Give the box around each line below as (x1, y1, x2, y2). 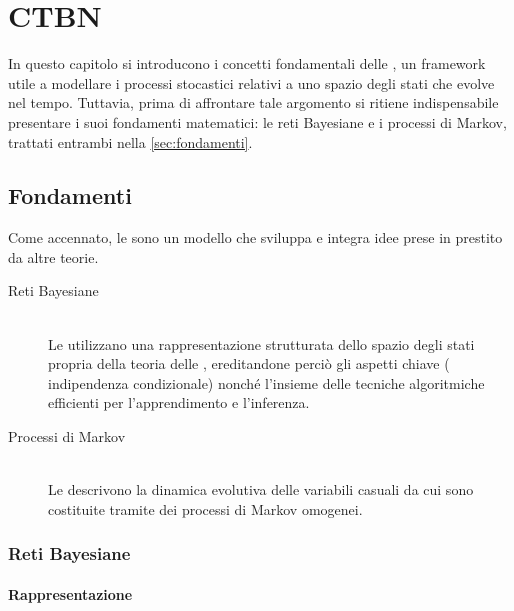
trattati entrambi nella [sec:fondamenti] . (8, 131, 253, 152)
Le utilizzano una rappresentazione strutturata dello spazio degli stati (48, 333, 475, 354)
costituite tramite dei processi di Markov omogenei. (48, 498, 363, 519)
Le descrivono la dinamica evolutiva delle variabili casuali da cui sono (48, 479, 474, 500)
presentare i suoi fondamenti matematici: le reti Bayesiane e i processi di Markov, (8, 111, 507, 132)
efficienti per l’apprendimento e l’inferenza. (48, 392, 310, 413)
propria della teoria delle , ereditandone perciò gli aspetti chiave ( (48, 353, 450, 374)
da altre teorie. (8, 246, 99, 267)
